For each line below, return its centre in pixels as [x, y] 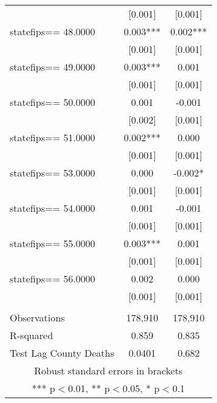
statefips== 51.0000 [53, 137]
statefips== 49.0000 [53, 67]
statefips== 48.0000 [53, 31]
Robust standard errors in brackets [108, 370]
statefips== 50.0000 [53, 102]
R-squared [32, 335]
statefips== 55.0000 [53, 243]
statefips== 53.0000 [53, 173]
